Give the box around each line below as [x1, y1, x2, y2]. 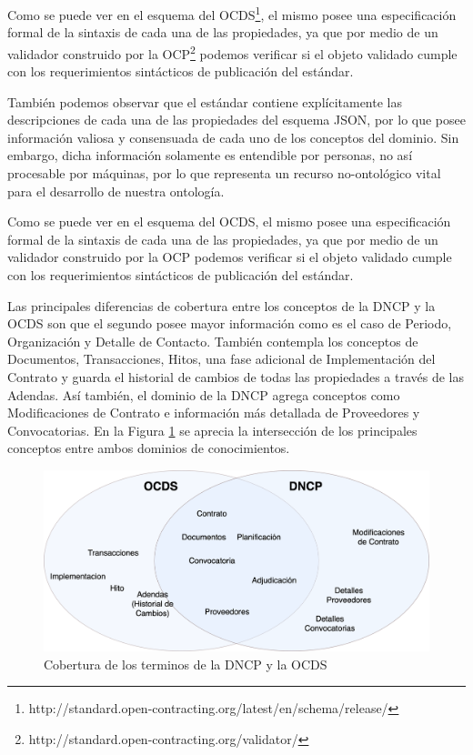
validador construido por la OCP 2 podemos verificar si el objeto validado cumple [7, 41, 458, 63]
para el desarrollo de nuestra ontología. [7, 181, 225, 200]
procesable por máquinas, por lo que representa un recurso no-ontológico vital [7, 164, 441, 183]
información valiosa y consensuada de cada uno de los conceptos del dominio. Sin [7, 127, 459, 146]
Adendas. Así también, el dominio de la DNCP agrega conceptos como [7, 385, 400, 404]
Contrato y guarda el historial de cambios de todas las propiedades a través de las [7, 367, 464, 386]
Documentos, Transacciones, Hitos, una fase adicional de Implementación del [7, 349, 436, 368]
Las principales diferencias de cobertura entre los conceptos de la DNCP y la [7, 296, 436, 315]
